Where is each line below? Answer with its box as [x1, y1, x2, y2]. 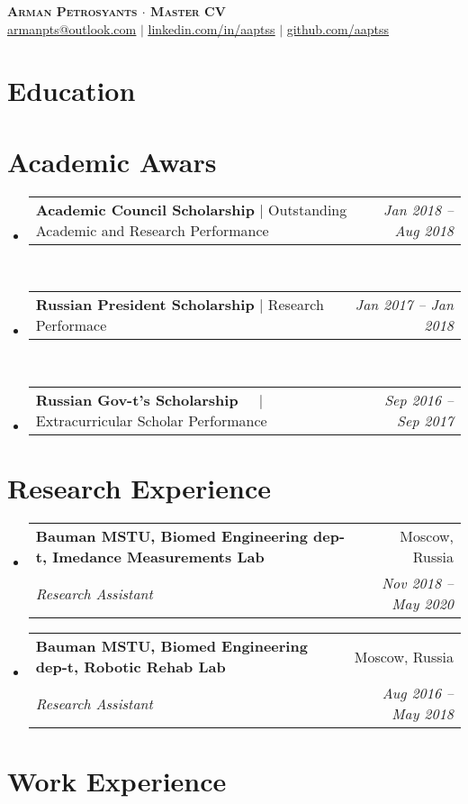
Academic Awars [7, 142, 217, 179]
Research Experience [7, 470, 271, 507]
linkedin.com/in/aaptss [148, 19, 275, 38]
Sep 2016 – [384, 388, 454, 410]
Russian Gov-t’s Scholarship [35, 388, 238, 410]
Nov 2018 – [382, 572, 454, 593]
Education [7, 72, 136, 109]
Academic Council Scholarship [35, 198, 255, 220]
